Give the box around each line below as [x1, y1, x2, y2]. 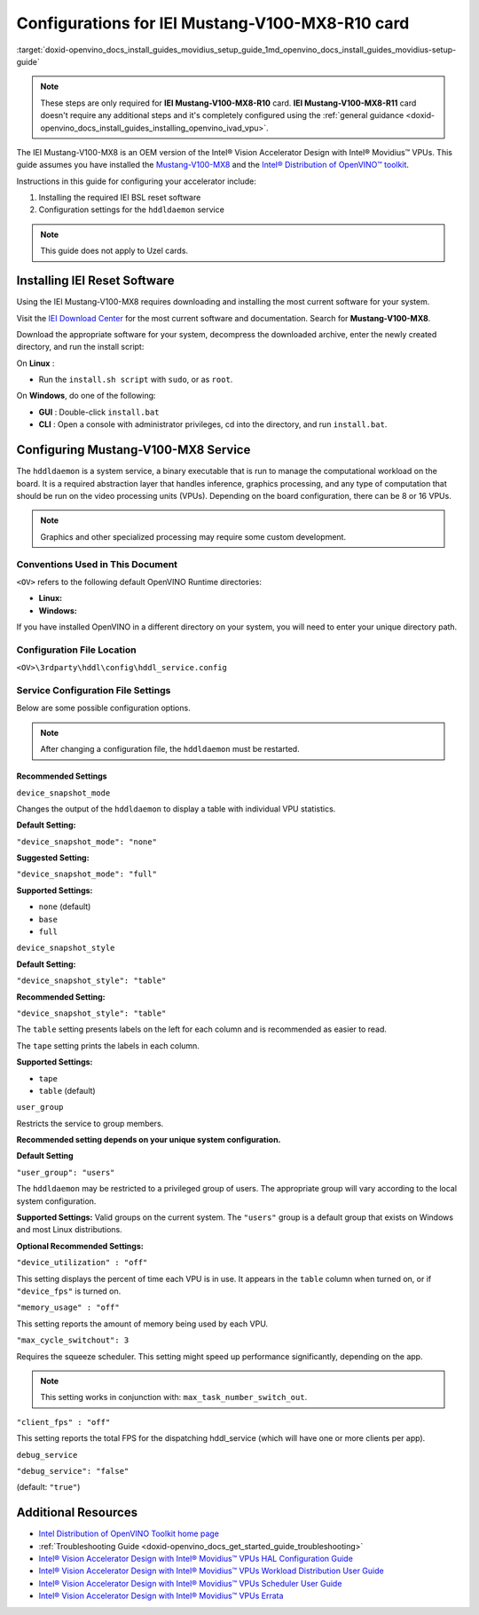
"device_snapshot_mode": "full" [16, 869, 157, 879]
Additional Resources [16, 1505, 137, 1520]
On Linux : [16, 358, 55, 368]
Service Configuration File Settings [16, 684, 171, 696]
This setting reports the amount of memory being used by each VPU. [16, 1318, 269, 1329]
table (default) [38, 1085, 97, 1096]
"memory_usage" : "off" [16, 1302, 120, 1313]
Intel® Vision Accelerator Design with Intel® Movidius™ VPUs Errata [38, 1590, 284, 1602]
